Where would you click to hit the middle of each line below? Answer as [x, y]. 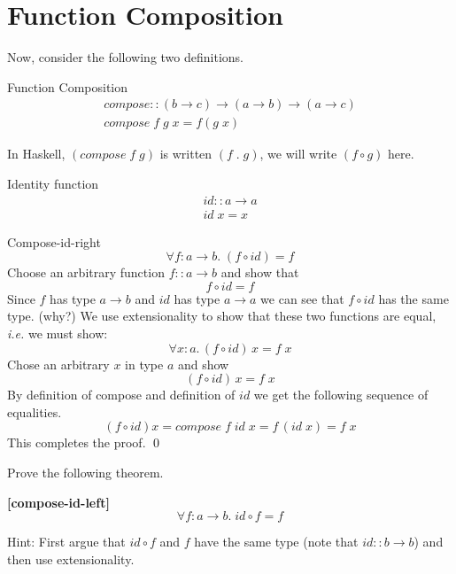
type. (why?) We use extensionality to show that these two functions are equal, [222, 316]
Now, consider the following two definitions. [125, 57]
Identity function [53, 183]
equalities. [35, 411]
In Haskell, [36, 154]
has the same [413, 298]
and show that [260, 272]
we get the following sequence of [341, 395]
